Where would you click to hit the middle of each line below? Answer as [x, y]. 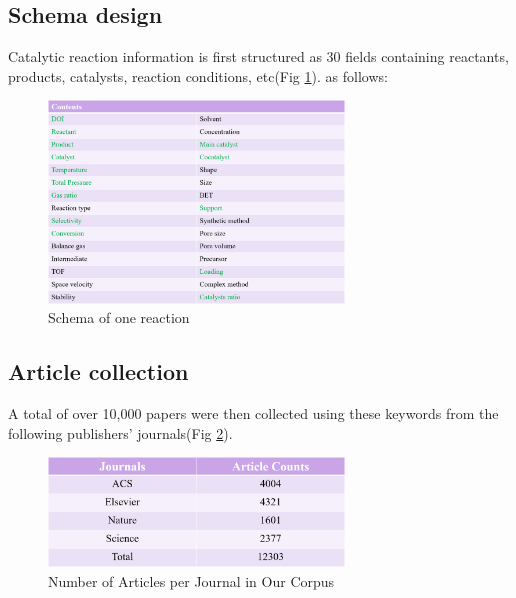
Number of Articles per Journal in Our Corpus [191, 580]
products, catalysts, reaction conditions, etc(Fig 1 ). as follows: [198, 75]
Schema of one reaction [119, 317]
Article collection [98, 371]
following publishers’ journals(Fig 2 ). [120, 432]
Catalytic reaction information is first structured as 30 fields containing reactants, [258, 56]
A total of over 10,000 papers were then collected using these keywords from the [253, 413]
